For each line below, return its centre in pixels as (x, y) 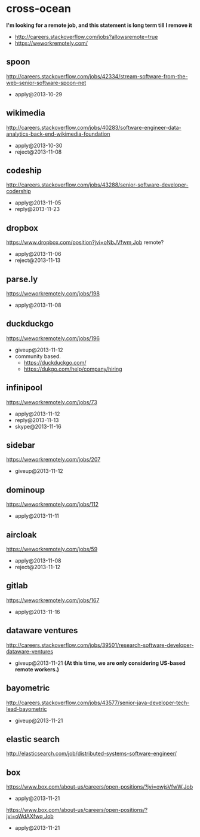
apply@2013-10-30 (39, 145)
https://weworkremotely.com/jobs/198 (53, 294)
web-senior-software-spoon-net (46, 83)
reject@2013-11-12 (38, 567)
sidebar (21, 445)
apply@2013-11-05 (38, 203)
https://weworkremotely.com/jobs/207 (53, 460)
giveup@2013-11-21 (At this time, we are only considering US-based (100, 663)
